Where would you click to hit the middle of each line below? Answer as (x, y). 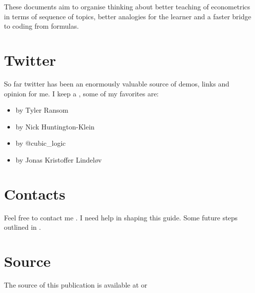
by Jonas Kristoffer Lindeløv (59, 159)
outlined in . (23, 227)
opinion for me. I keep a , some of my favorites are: (81, 93)
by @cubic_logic (41, 143)
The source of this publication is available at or (76, 284)
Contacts (35, 193)
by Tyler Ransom (42, 110)
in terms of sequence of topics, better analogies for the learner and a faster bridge (128, 16)
